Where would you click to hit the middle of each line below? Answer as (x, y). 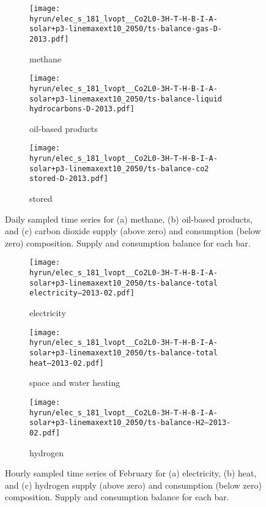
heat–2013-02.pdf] (67, 363)
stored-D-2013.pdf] (69, 179)
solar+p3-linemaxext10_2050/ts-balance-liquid (126, 99)
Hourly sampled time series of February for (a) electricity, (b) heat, (131, 473)
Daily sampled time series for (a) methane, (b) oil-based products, (129, 219)
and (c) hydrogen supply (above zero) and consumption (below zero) (133, 485)
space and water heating (75, 383)
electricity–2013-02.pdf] (82, 293)
